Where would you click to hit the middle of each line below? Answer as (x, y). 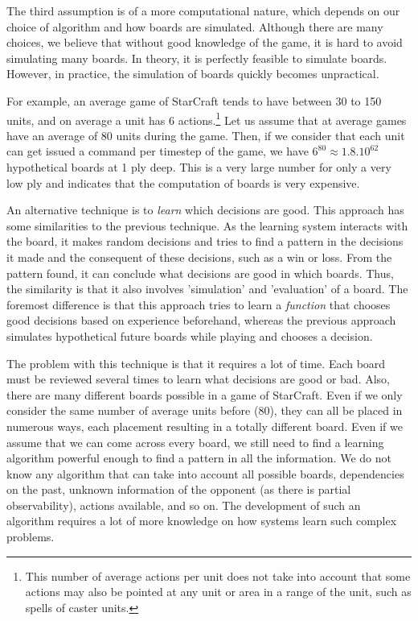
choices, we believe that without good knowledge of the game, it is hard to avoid (205, 42)
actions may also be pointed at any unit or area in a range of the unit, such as (218, 592)
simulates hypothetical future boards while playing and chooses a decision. (190, 335)
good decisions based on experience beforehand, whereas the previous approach (201, 320)
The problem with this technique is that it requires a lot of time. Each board (196, 363)
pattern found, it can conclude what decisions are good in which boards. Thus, (200, 273)
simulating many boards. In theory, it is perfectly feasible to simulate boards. (197, 58)
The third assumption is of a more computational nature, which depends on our (203, 10)
